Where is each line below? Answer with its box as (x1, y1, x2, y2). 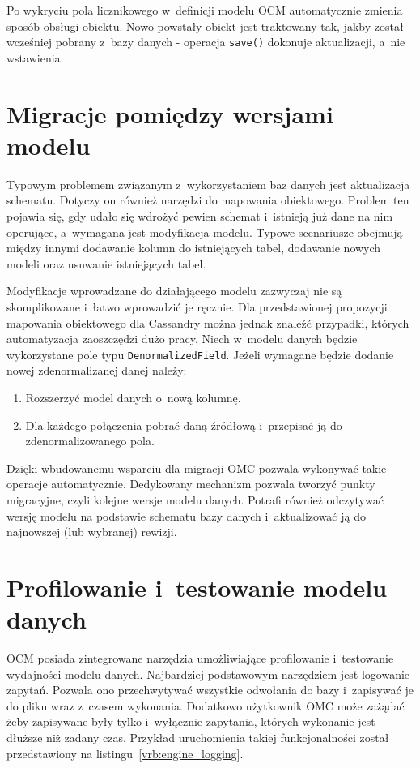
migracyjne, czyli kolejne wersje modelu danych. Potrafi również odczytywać (6, 491, 384, 508)
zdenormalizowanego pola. (25, 432, 155, 449)
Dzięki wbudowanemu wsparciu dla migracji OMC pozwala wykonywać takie (6, 459, 387, 476)
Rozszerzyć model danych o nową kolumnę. (25, 388, 241, 405)
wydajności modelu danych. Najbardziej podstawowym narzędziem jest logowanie (6, 665, 410, 682)
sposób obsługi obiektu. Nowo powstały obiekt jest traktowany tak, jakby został (6, 17, 404, 34)
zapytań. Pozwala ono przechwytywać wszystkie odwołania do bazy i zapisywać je (6, 681, 414, 698)
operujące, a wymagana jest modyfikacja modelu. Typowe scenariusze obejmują (6, 223, 403, 240)
